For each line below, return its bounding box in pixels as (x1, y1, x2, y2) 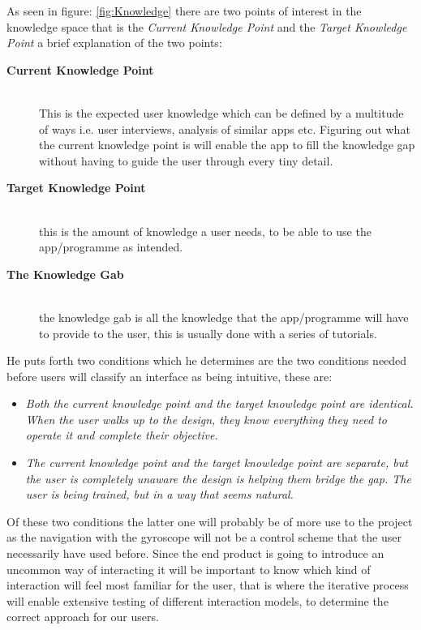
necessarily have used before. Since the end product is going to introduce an (6, 545, 384, 562)
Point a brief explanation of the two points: (6, 34, 222, 51)
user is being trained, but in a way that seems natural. (25, 486, 294, 503)
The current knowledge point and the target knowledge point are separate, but (25, 454, 408, 471)
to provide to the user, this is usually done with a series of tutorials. (39, 324, 377, 341)
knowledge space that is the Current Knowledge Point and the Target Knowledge (6, 18, 407, 35)
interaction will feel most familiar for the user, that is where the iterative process (6, 576, 409, 594)
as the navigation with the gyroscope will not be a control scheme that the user (6, 529, 402, 546)
